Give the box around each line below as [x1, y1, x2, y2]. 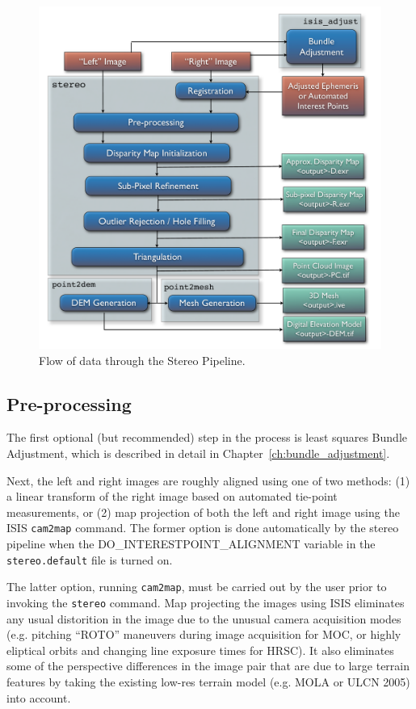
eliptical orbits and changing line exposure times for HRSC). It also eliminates [6, 641, 394, 658]
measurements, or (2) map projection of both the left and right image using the [6, 503, 400, 520]
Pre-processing [6, 391, 132, 416]
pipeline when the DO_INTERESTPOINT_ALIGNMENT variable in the [6, 535, 376, 552]
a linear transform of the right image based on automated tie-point [6, 488, 338, 505]
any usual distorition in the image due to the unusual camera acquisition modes [6, 610, 401, 627]
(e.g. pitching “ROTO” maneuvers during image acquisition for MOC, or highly [6, 626, 401, 643]
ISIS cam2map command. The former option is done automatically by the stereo [6, 519, 399, 536]
